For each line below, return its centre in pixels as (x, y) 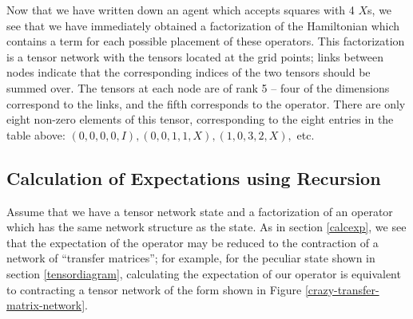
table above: (36, 134)
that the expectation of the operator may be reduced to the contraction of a (193, 242)
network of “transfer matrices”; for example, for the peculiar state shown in (191, 258)
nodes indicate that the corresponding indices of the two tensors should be (189, 72)
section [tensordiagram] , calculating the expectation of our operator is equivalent (204, 273)
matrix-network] (46, 305)
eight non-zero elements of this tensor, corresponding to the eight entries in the (200, 119)
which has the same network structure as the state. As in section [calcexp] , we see (206, 227)
